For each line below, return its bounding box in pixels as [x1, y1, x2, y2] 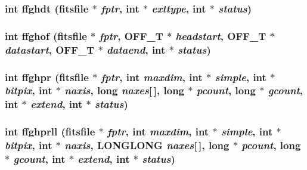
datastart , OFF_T [5, 42, 95, 57]
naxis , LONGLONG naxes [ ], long [64, 138, 230, 153]
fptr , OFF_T [99, 28, 163, 43]
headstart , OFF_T [175, 28, 266, 43]
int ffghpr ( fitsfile [5, 69, 89, 84]
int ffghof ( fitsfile [5, 28, 87, 43]
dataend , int [107, 42, 166, 57]
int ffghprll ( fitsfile [5, 124, 95, 139]
